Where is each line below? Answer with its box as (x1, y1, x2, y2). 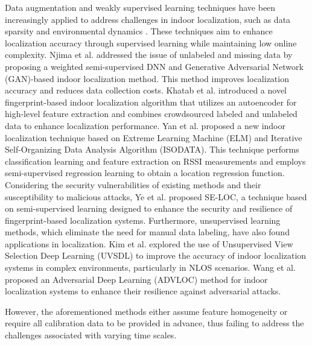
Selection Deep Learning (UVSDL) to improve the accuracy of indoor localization (5, 249, 307, 262)
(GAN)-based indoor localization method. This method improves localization (5, 72, 289, 84)
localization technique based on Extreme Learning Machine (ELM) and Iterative (5, 131, 302, 144)
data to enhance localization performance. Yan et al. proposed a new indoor (5, 119, 285, 131)
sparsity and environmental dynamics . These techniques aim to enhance (5, 25, 273, 37)
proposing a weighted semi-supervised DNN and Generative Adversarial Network (5, 60, 304, 72)
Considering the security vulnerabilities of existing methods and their (5, 178, 261, 191)
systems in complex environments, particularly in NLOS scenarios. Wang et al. (5, 261, 296, 274)
